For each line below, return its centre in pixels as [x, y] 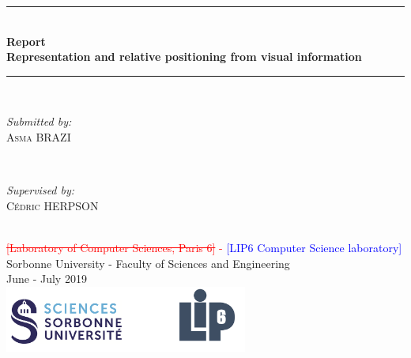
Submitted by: [39, 121]
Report [26, 41]
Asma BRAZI [39, 136]
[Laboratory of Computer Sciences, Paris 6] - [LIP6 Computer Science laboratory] [204, 247]
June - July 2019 [47, 279]
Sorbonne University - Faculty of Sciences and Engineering [148, 263]
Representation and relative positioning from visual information [184, 57]
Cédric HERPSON [53, 205]
